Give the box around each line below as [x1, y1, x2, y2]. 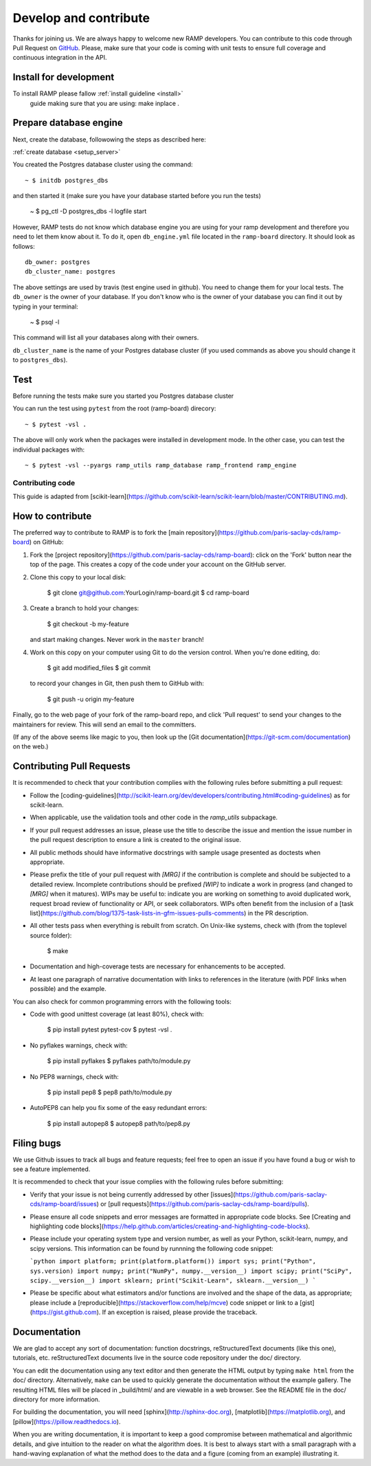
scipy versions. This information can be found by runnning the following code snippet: [30, 1244, 274, 1252]
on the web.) [12, 742, 49, 751]
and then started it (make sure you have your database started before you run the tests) [12, 192, 261, 200]
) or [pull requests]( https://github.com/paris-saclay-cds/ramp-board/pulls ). [96, 1200, 309, 1208]
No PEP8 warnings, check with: [30, 1072, 120, 1080]
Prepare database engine [12, 117, 123, 129]
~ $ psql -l [30, 318, 60, 326]
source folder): [30, 931, 72, 940]
